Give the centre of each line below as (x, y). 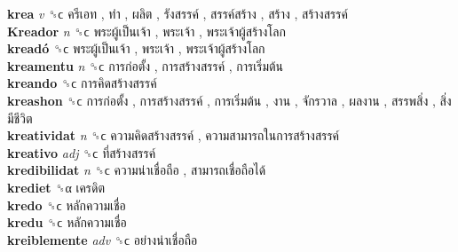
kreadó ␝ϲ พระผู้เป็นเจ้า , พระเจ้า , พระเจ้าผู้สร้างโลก (136, 48)
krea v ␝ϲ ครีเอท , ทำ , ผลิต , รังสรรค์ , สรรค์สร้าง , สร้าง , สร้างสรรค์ (178, 13)
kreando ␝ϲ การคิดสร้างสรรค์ (82, 83)
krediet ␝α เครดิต (56, 187)
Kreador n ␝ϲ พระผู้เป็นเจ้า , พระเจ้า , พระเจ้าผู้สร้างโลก (146, 31)
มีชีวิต (20, 118)
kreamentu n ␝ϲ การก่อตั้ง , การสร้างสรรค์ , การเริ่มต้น (146, 65)
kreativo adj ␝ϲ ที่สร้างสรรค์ (82, 152)
